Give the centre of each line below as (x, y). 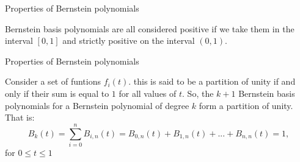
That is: (20, 117)
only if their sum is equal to (57, 93)
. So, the (198, 93)
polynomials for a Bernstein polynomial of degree (97, 105)
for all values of (148, 93)
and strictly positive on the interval (129, 40)
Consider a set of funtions (53, 81)
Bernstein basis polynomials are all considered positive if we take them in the (150, 28)
